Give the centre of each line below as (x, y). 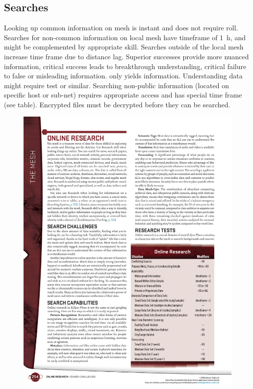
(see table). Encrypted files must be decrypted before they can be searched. (117, 104)
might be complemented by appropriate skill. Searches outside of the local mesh (124, 47)
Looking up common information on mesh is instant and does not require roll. (121, 28)
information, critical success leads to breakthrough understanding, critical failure (125, 66)
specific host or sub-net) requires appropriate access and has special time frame (123, 95)
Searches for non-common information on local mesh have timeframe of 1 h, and (125, 37)
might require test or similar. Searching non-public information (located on (116, 85)
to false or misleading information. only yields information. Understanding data (123, 76)
